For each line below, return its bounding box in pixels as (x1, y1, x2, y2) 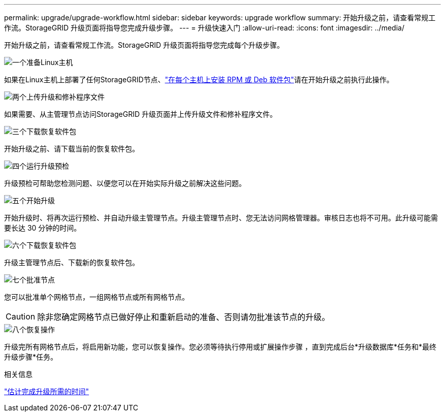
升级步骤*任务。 (4, 353, 58, 361)
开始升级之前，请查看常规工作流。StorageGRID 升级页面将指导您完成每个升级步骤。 (4, 41, 284, 49)
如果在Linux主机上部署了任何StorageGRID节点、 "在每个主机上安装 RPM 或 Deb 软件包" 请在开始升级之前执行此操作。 (4, 75, 394, 84)
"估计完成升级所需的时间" (4, 387, 89, 396)
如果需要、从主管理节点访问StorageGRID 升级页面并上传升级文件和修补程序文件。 (4, 110, 277, 118)
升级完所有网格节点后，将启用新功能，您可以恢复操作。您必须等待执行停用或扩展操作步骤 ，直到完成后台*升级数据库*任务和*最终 (4, 342, 436, 351)
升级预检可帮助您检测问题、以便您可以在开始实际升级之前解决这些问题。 (4, 179, 246, 187)
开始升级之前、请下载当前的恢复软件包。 (4, 144, 139, 153)
